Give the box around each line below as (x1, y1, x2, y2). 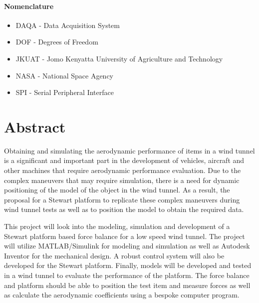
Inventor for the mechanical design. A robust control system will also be (4, 250, 225, 260)
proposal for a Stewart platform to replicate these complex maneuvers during (4, 194, 240, 204)
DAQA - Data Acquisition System (15, 19, 120, 30)
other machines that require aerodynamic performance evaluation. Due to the (4, 165, 241, 175)
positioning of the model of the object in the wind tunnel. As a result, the (4, 184, 230, 195)
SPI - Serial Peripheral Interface (15, 87, 114, 97)
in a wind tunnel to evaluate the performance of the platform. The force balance (4, 270, 250, 280)
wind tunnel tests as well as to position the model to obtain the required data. (4, 204, 244, 214)
